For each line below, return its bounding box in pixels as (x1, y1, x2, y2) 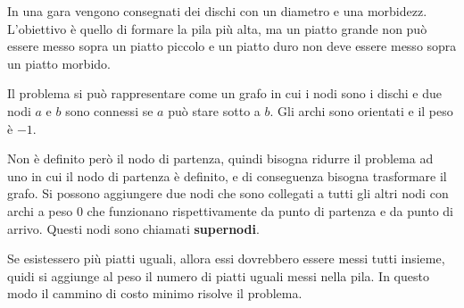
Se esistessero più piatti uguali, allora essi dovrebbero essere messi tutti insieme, (7, 249, 445, 268)
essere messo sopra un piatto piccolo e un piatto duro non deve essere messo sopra (7, 37, 457, 55)
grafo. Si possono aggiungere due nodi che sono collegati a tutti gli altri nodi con (7, 184, 449, 203)
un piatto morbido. (7, 54, 111, 72)
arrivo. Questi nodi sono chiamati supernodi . (7, 219, 260, 237)
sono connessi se (65, 101, 153, 120)
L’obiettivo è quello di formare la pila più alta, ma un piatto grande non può (7, 19, 427, 37)
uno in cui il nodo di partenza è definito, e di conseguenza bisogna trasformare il (7, 166, 447, 185)
